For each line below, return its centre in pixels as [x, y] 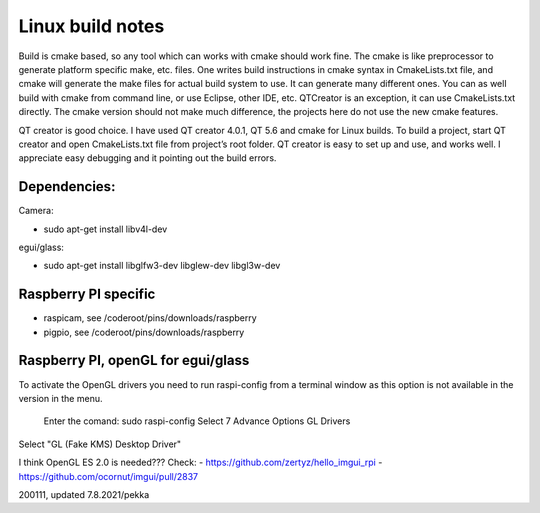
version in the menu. [60, 398]
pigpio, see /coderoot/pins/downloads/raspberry [144, 332]
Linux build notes [91, 26]
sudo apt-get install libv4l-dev [105, 229]
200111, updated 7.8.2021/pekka [84, 494]
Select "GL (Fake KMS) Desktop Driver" [100, 444]
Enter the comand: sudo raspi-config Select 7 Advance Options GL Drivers [197, 421]
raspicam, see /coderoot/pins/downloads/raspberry [150, 318]
